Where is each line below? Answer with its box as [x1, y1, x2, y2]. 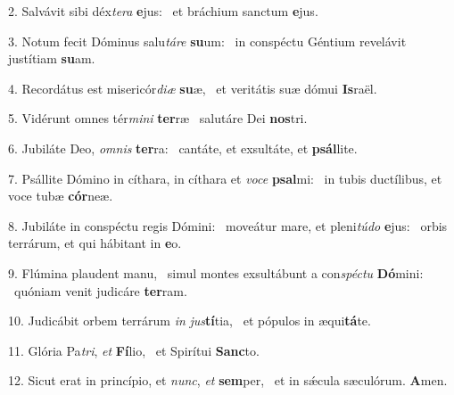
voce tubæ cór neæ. [8, 186, 113, 205]
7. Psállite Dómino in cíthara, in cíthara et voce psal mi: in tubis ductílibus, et [8, 169, 442, 187]
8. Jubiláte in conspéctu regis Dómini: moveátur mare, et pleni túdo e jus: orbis [8, 216, 448, 235]
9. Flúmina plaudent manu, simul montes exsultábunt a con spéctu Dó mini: [8, 263, 424, 282]
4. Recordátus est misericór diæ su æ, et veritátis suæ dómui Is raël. [8, 78, 377, 97]
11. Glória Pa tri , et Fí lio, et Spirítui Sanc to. [8, 341, 260, 359]
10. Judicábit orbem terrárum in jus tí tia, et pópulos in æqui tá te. [8, 311, 371, 330]
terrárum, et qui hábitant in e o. [8, 234, 182, 252]
